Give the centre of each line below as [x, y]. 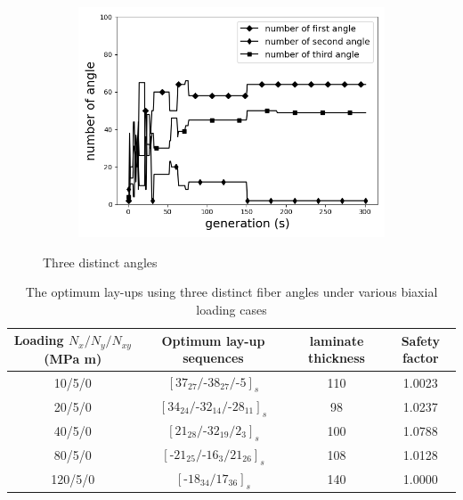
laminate [337, 340]
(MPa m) [73, 358]
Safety [420, 340]
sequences [213, 358]
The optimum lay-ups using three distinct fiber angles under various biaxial [231, 292]
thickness [337, 358]
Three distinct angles [100, 262]
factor [420, 358]
